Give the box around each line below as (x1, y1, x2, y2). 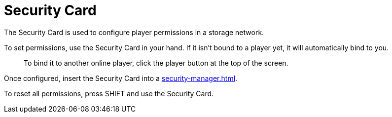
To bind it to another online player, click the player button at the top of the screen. (24, 58, 288, 67)
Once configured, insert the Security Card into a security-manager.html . (4, 74, 238, 82)
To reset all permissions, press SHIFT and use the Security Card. (4, 89, 214, 98)
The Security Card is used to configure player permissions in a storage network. (4, 28, 264, 37)
